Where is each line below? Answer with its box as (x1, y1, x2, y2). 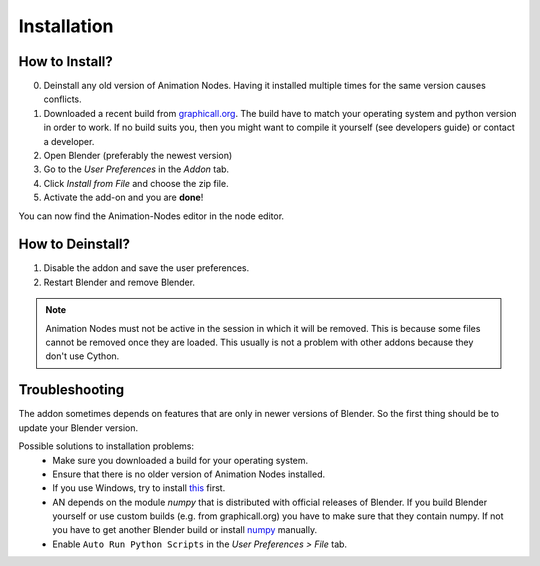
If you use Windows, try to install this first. (52, 482, 226, 494)
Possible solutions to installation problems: (18, 440, 195, 452)
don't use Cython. (45, 350, 120, 362)
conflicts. (43, 93, 82, 105)
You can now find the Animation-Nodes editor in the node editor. (18, 210, 285, 222)
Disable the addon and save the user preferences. (43, 262, 250, 274)
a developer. (43, 135, 95, 147)
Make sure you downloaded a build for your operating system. (52, 454, 309, 466)
